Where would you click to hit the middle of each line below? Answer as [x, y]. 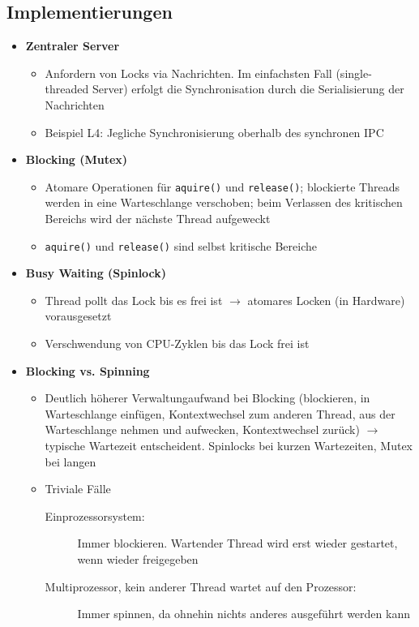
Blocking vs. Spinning [88, 370]
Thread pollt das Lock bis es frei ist [134, 300]
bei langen [71, 461]
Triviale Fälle [78, 489]
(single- [354, 73]
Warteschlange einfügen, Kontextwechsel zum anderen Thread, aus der [220, 413]
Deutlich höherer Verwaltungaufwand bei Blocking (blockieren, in [207, 398]
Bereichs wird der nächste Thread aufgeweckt [158, 219]
